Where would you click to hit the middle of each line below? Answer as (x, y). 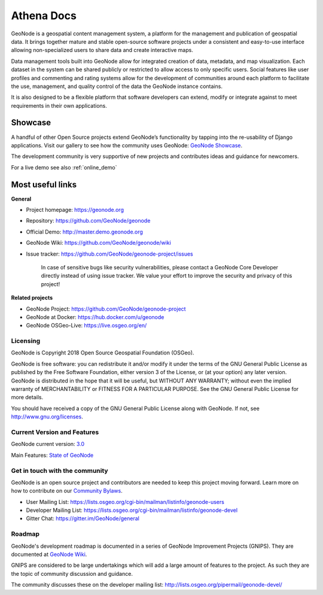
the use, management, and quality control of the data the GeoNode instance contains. (117, 86)
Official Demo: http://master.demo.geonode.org (85, 232)
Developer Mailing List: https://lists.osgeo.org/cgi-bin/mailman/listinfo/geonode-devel (132, 510)
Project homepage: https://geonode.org (75, 210)
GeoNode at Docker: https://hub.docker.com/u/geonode (95, 317)
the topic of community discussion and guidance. (72, 573)
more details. (27, 397)
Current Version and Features (55, 432)
